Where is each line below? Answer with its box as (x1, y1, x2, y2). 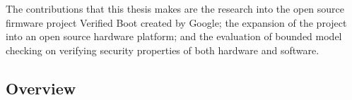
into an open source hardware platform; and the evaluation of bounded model (6, 29, 342, 44)
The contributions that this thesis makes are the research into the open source (6, 1, 345, 15)
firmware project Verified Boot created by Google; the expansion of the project (6, 15, 347, 30)
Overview (6, 77, 76, 99)
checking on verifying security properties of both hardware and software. (6, 42, 319, 57)
